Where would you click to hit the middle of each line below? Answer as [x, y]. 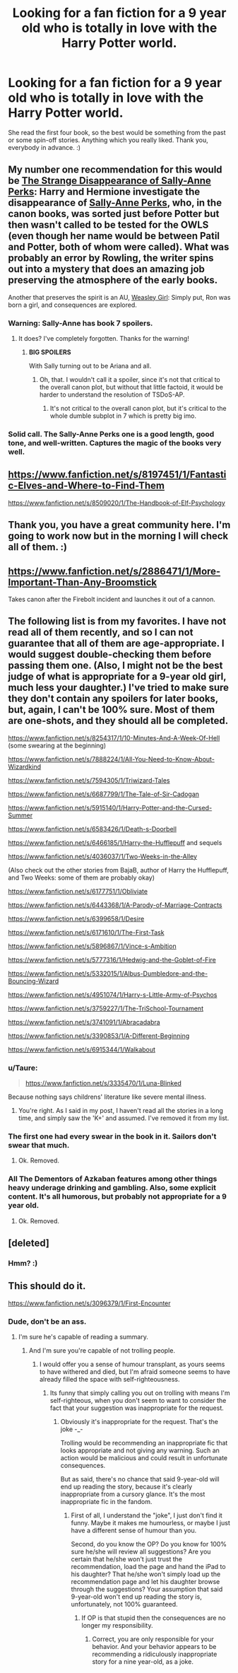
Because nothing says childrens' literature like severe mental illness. [107, 1097]
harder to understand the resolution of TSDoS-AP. [112, 395]
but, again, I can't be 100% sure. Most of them [111, 710]
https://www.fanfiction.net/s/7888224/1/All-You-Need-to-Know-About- [111, 759]
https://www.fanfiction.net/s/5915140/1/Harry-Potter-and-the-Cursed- [110, 808]
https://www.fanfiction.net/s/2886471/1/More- [114, 571]
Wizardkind [25, 766]
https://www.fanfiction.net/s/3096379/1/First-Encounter [90, 1303]
